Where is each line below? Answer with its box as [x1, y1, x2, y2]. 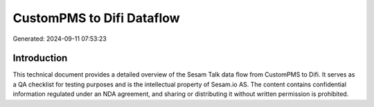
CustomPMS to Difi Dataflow [12, 10, 180, 26]
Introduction [12, 52, 68, 64]
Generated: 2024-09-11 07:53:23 [12, 35, 107, 43]
